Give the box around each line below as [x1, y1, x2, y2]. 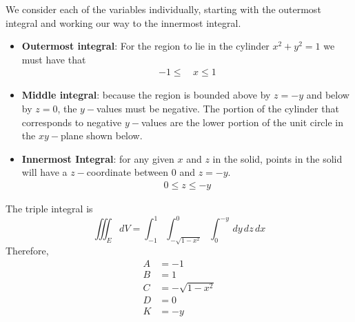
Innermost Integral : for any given [21, 151, 174, 165]
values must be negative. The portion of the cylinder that [97, 101, 339, 115]
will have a [21, 165, 68, 179]
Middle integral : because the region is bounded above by [21, 88, 271, 102]
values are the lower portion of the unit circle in [141, 114, 344, 129]
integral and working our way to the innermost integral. [6, 15, 241, 30]
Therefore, [6, 243, 49, 258]
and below [306, 88, 349, 102]
